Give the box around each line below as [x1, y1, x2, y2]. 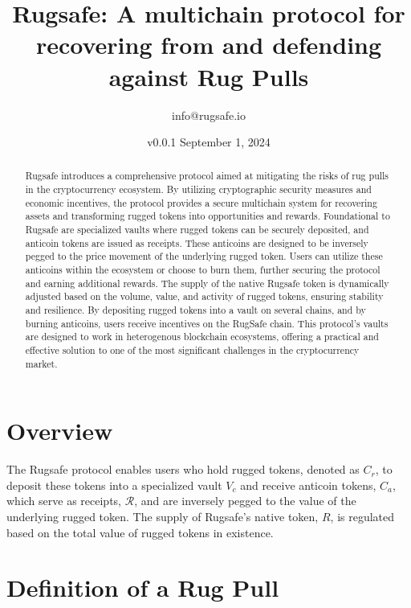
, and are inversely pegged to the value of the [134, 492, 356, 509]
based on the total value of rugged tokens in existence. [6, 524, 274, 540]
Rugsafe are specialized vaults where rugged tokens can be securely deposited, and [25, 223, 369, 236]
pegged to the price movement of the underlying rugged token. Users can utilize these [25, 249, 383, 263]
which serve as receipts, [6, 492, 121, 509]
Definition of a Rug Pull [6, 571, 279, 604]
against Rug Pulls [108, 60, 309, 92]
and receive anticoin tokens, [240, 476, 376, 493]
